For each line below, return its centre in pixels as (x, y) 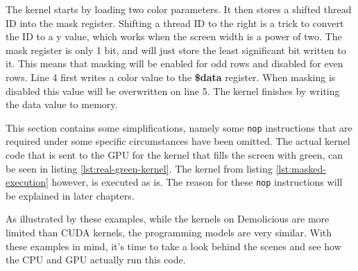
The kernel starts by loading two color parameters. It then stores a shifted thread (179, 9)
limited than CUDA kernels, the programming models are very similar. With (169, 233)
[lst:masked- (301, 168)
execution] (27, 182)
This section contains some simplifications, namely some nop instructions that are (179, 127)
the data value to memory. (62, 104)
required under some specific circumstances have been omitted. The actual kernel (178, 141)
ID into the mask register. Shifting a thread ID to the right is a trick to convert (175, 23)
